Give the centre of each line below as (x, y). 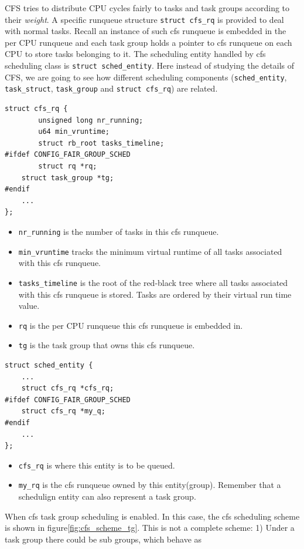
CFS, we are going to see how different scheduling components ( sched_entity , (146, 77)
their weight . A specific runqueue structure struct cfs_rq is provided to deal (144, 19)
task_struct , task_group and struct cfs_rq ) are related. (111, 88)
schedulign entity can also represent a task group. (107, 496)
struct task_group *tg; (68, 178)
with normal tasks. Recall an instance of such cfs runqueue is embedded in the (146, 31)
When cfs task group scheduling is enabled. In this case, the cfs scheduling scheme (152, 516)
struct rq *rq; (68, 166)
